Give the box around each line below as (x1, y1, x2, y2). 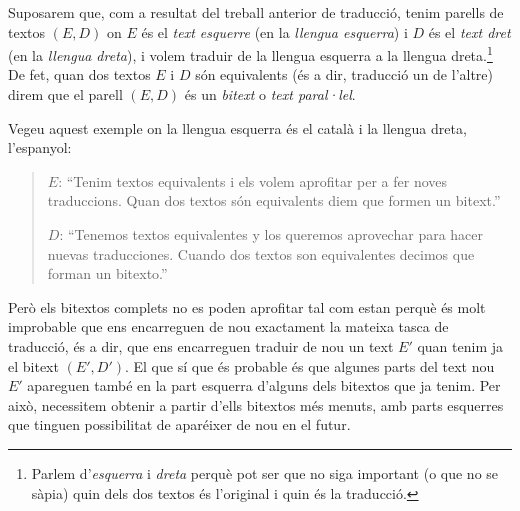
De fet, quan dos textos (8, 64, 151, 85)
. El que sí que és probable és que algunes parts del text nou (124, 355, 495, 376)
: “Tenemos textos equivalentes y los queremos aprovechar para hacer (59, 224, 484, 244)
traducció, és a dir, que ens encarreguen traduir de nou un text (8, 335, 394, 356)
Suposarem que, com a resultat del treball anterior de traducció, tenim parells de (8, 2, 504, 22)
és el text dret (428, 21, 511, 42)
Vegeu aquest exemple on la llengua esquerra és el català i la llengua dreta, (8, 117, 467, 138)
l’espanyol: (8, 137, 72, 158)
